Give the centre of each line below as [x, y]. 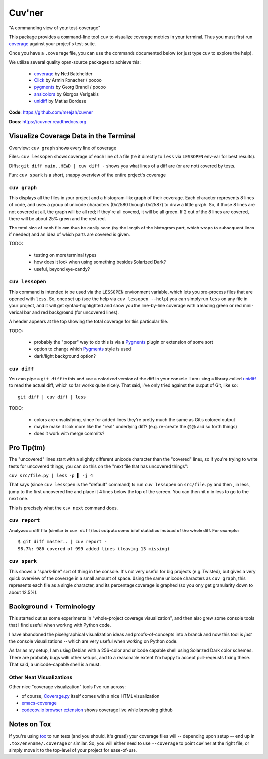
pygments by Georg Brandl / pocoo [70, 87]
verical [16, 312]
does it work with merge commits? [69, 433]
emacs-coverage [39, 703]
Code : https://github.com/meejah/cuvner [51, 112]
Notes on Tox [30, 724]
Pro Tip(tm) [27, 448]
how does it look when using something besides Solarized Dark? [100, 262]
